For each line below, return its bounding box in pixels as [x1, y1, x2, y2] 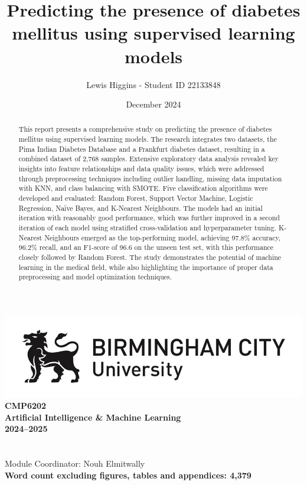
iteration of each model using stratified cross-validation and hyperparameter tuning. [18, 223, 276, 233]
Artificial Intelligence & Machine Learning [5, 411, 181, 423]
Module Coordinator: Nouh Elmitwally [5, 457, 145, 470]
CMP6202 [5, 399, 47, 412]
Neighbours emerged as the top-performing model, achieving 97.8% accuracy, [44, 232, 281, 242]
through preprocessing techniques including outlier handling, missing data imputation [18, 173, 282, 183]
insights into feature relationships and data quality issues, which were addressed [18, 164, 264, 174]
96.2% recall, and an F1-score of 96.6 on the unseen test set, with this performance [18, 242, 274, 252]
